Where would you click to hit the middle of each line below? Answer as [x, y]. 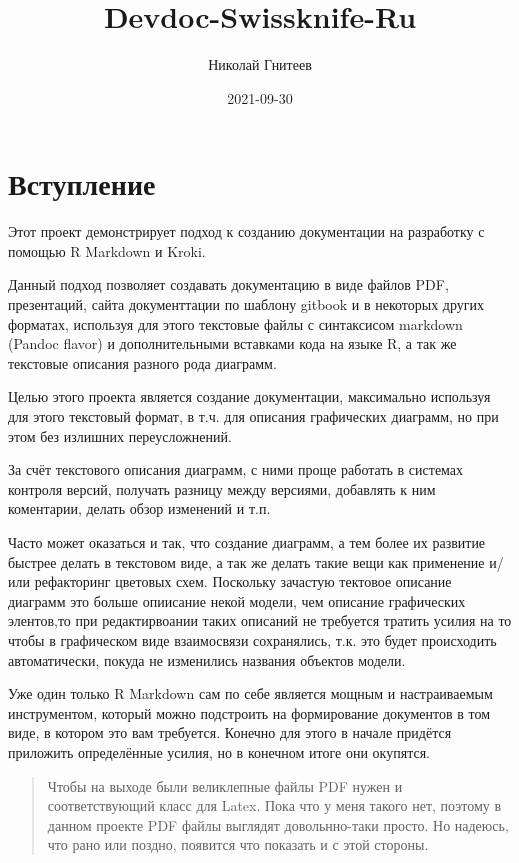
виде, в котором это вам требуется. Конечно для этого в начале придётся [230, 732]
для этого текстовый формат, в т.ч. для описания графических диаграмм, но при [253, 416]
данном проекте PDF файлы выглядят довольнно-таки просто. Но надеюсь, [278, 824]
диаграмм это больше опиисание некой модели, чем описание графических [237, 600]
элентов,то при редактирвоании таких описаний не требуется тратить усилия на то [260, 620]
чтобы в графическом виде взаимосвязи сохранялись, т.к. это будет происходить [252, 639]
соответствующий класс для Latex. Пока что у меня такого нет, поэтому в [274, 805]
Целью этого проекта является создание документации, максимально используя [249, 396]
